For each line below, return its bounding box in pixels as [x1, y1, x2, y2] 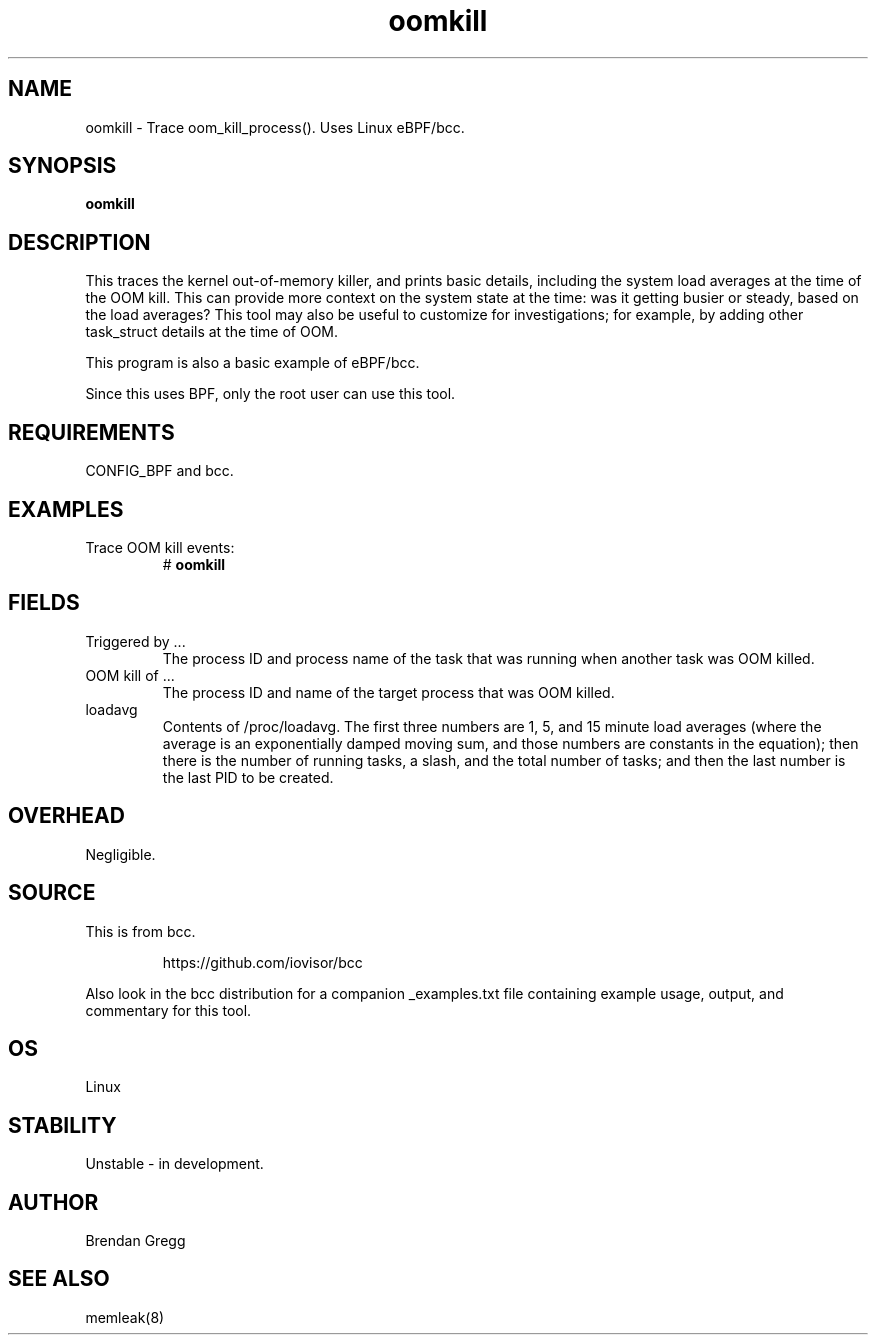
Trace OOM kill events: [85, 538, 235, 556]
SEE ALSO [8, 1266, 110, 1292]
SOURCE [8, 880, 96, 906]
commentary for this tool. [85, 1001, 252, 1019]
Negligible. [85, 845, 156, 863]
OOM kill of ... [85, 666, 175, 684]
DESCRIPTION [8, 229, 151, 255]
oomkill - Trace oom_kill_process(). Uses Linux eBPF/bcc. [85, 118, 465, 136]
